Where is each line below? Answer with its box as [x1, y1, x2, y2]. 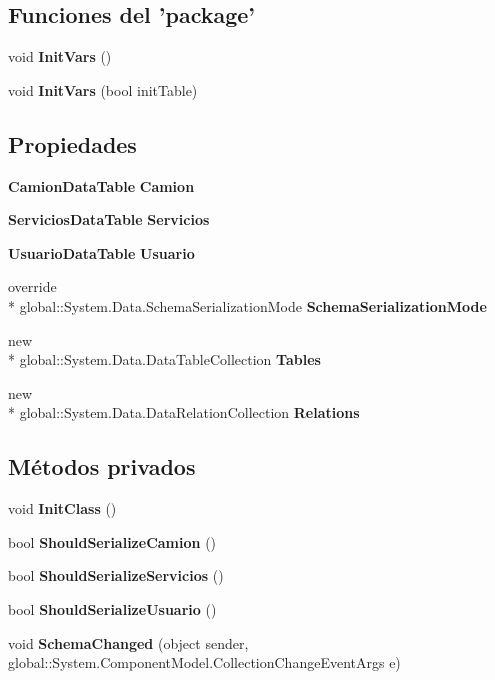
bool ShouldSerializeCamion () [8, 531, 217, 552]
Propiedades [8, 128, 137, 159]
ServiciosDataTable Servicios [8, 209, 210, 230]
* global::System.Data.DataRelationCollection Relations [8, 402, 360, 423]
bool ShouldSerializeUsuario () [8, 598, 217, 619]
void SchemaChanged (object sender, [8, 632, 249, 653]
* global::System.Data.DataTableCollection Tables [8, 349, 321, 370]
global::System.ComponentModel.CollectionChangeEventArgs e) [8, 652, 401, 673]
